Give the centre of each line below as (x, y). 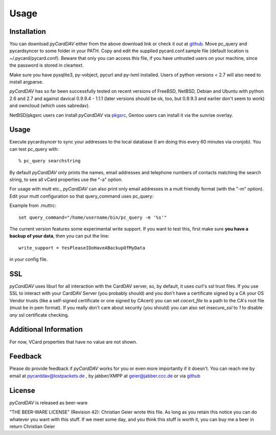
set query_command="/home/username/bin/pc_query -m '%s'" (93, 217)
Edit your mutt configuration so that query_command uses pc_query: (82, 196)
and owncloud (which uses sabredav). (50, 106)
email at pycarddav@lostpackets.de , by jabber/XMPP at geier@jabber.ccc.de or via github (105, 376)
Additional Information (46, 330)
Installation (28, 32)
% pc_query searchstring (50, 161)
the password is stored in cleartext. (47, 65)
